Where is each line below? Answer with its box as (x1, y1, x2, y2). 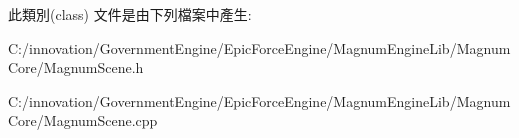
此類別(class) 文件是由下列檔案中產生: (8, 4, 252, 24)
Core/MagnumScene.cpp (8, 110, 158, 131)
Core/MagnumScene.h (8, 57, 144, 78)
